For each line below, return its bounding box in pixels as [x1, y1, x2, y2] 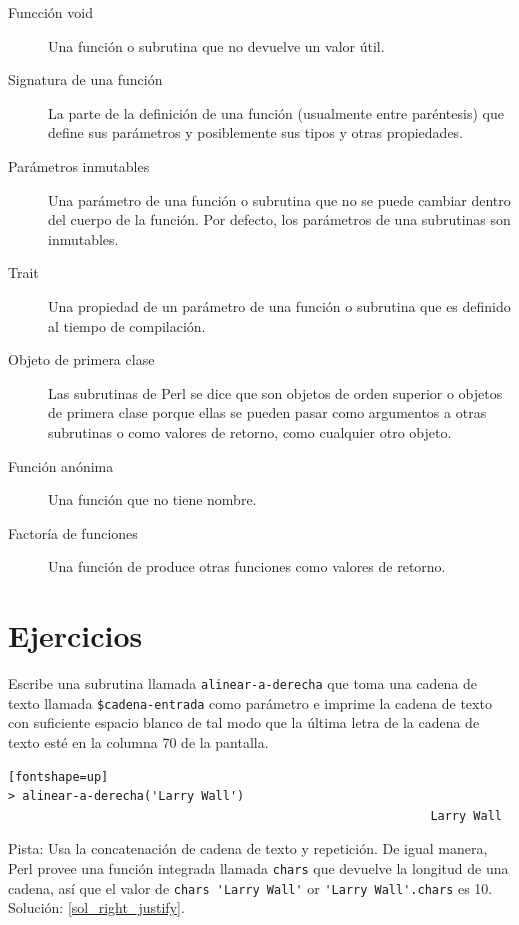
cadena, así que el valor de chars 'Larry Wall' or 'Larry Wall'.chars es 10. [8, 877, 493, 898]
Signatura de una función [8, 69, 163, 90]
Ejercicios [8, 615, 143, 656]
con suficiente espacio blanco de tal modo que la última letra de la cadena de [8, 712, 480, 733]
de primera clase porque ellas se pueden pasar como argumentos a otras [48, 402, 487, 423]
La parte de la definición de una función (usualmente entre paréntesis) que [48, 102, 504, 123]
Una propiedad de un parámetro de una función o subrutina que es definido [48, 295, 511, 316]
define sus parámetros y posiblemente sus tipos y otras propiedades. [48, 122, 464, 143]
